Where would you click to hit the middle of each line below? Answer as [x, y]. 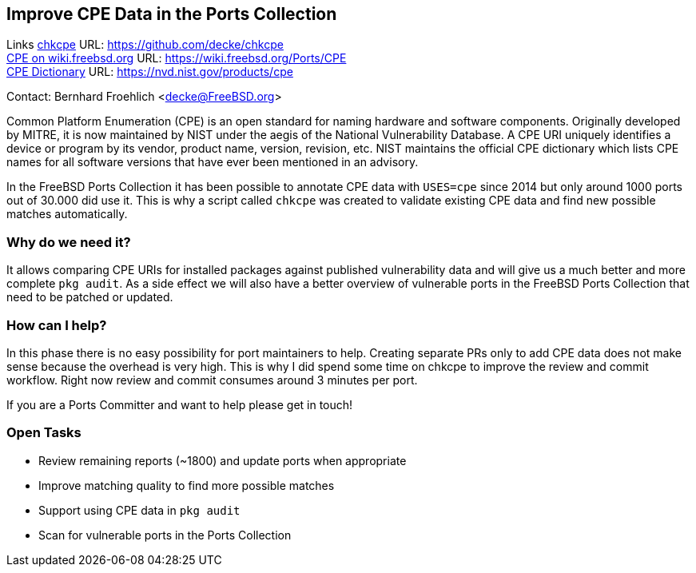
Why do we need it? [69, 242]
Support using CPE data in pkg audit [139, 510]
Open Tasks [44, 433]
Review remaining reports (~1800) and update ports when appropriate [223, 460]
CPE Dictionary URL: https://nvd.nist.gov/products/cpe [150, 72]
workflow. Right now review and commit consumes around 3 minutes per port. [212, 380]
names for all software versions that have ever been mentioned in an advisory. [213, 162]
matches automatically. [67, 214]
